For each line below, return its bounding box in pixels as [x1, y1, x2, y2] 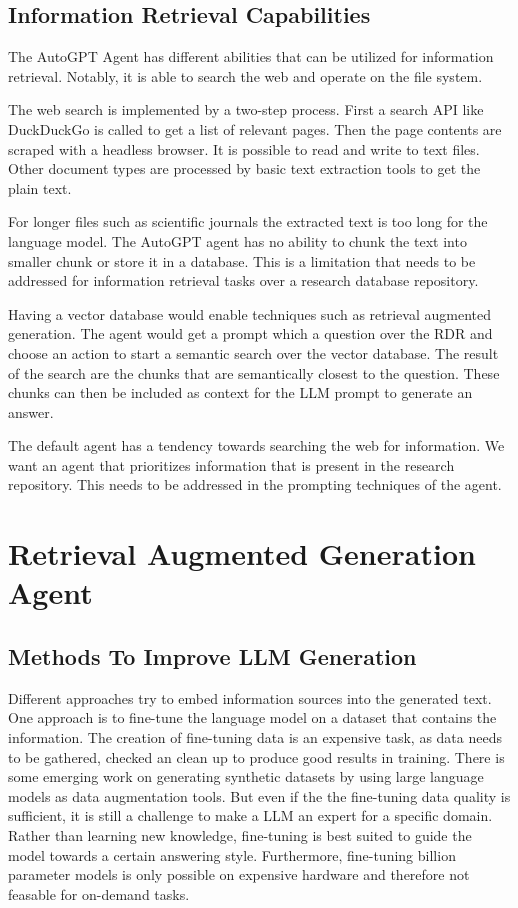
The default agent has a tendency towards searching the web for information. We [8, 435, 505, 456]
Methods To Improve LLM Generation [8, 641, 417, 672]
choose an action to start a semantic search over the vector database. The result [8, 342, 499, 363]
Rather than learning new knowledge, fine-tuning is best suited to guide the [8, 825, 472, 845]
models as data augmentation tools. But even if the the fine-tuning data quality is [8, 785, 511, 806]
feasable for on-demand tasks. [8, 883, 190, 904]
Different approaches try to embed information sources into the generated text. [8, 687, 492, 708]
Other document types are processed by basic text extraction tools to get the [8, 158, 481, 179]
